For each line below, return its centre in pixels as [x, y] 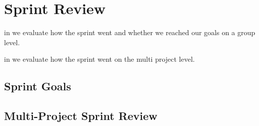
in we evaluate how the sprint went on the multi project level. [99, 59]
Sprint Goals [38, 86]
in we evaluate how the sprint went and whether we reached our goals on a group [130, 32]
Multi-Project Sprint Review [81, 116]
